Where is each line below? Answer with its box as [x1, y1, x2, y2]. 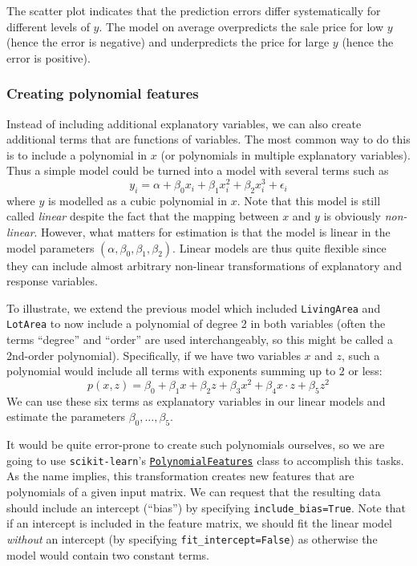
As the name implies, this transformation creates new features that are [6, 467, 354, 484]
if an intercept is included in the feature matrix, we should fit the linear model [6, 515, 392, 532]
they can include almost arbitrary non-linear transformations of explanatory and [6, 257, 402, 273]
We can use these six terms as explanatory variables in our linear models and [6, 392, 386, 409]
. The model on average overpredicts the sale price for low [99, 18, 384, 34]
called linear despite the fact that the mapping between [6, 208, 279, 224]
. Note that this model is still [237, 192, 381, 208]
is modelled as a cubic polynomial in [48, 192, 228, 208]
